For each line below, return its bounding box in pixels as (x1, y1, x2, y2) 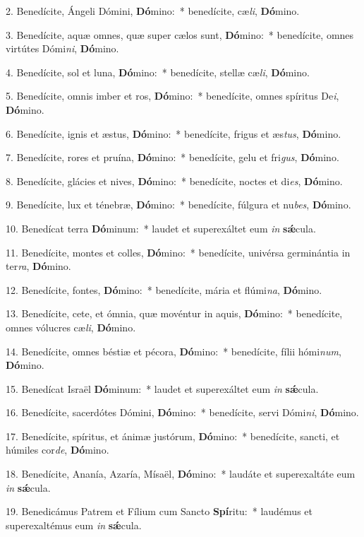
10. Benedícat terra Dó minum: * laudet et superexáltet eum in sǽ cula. (6, 220, 316, 235)
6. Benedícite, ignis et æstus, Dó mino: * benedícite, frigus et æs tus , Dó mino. (6, 126, 341, 141)
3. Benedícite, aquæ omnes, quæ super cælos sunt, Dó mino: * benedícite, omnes (6, 27, 354, 42)
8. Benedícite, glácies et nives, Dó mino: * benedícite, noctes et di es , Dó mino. (6, 173, 343, 188)
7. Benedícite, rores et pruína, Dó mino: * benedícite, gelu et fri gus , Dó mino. (6, 150, 339, 165)
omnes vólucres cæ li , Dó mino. (6, 319, 136, 334)
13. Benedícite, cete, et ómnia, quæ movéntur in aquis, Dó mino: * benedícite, (6, 306, 343, 321)
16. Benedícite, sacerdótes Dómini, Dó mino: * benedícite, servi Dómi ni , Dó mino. (6, 405, 359, 420)
